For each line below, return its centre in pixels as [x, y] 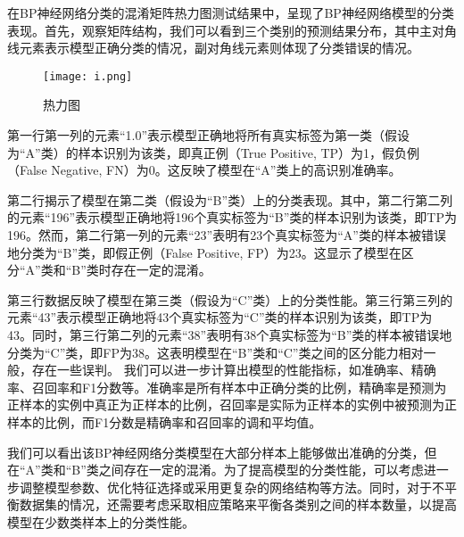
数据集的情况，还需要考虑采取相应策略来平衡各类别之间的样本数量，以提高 [238, 504]
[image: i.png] [88, 76]
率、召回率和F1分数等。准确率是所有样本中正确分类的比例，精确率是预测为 [227, 387]
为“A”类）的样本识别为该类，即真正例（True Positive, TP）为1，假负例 [214, 152]
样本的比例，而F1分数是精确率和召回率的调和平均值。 [165, 421]
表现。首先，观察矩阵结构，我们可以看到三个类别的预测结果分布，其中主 [220, 30]
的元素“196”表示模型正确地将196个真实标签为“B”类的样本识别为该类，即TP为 [232, 217]
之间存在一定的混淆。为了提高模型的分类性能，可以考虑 [261, 470]
